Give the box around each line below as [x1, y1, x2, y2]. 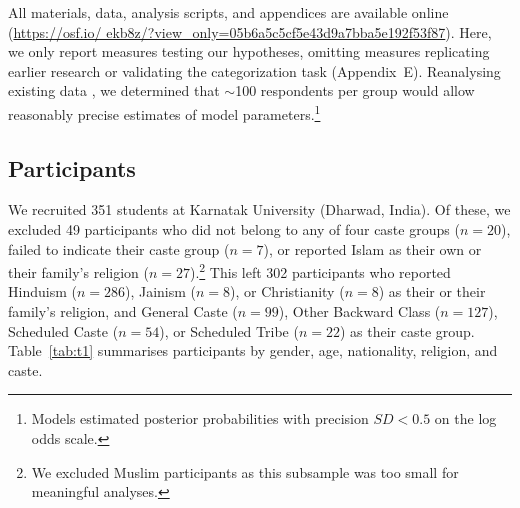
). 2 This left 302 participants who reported [190, 259, 451, 282]
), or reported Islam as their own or [263, 238, 482, 259]
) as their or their [378, 281, 486, 302]
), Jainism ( [124, 281, 197, 302]
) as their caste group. [339, 320, 475, 341]
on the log [434, 408, 497, 429]
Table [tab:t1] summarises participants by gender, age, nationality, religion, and [8, 340, 498, 361]
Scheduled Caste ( [8, 320, 119, 341]
